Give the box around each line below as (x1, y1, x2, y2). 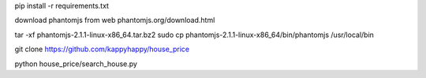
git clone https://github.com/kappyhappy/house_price (14, 44, 189, 54)
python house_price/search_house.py (14, 59, 138, 69)
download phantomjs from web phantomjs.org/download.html (14, 16, 215, 25)
